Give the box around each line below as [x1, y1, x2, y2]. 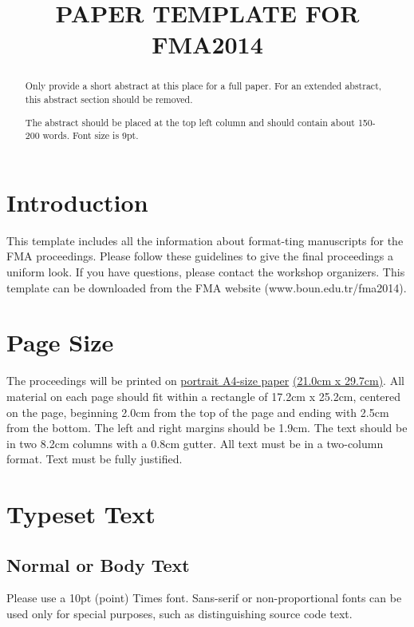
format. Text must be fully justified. [6, 450, 183, 467]
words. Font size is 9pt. [42, 129, 139, 142]
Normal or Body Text [6, 552, 190, 577]
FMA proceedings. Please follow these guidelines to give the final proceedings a [6, 248, 393, 264]
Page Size [6, 326, 114, 359]
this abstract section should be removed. [25, 93, 193, 106]
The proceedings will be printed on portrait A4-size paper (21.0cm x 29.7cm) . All [6, 372, 404, 389]
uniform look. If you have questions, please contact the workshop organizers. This [6, 264, 405, 280]
